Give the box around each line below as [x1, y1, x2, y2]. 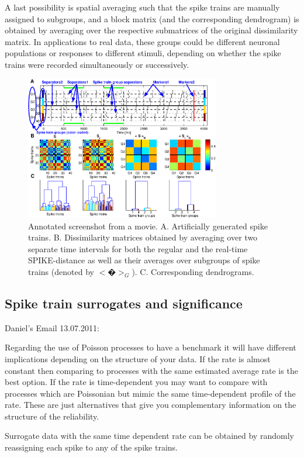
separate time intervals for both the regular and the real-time [28, 242, 248, 255]
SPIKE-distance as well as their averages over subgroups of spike [28, 254, 260, 266]
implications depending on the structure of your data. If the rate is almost [5, 352, 271, 365]
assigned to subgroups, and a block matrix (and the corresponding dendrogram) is [5, 12, 299, 25]
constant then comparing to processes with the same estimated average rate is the [5, 364, 298, 376]
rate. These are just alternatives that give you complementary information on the [5, 398, 296, 411]
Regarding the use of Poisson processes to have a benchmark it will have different [5, 341, 296, 353]
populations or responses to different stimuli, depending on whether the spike [5, 47, 281, 59]
